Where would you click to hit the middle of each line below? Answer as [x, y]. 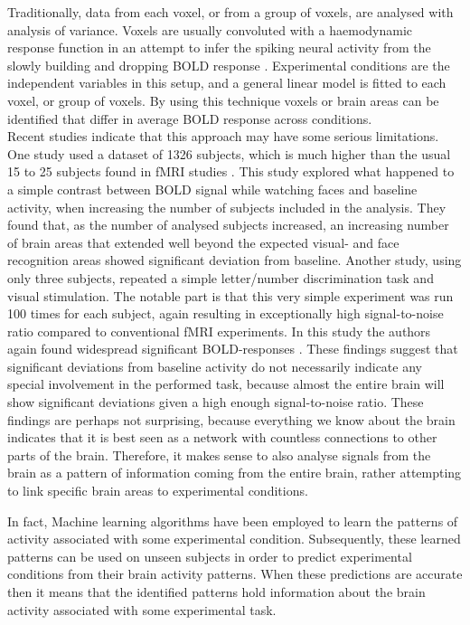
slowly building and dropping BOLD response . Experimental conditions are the [229, 65]
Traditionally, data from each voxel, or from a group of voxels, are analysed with [230, 12]
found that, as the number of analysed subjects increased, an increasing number [228, 225]
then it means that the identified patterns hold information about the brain [216, 592]
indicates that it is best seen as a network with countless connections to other [222, 437]
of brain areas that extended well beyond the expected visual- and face [203, 242]
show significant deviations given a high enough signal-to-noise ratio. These [216, 402]
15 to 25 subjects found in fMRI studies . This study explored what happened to [231, 171]
